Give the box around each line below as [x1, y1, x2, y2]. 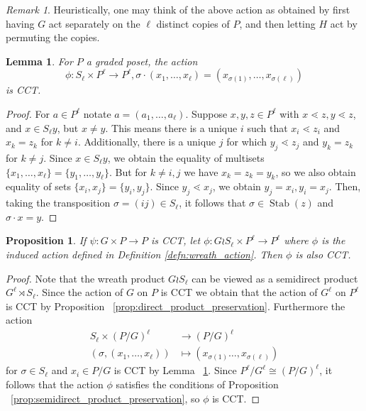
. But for [109, 164, 148, 179]
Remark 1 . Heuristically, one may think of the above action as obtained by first [6, 2, 350, 16]
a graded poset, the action [86, 53, 198, 68]
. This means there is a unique [105, 120, 238, 135]
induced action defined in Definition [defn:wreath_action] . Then [6, 246, 283, 261]
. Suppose [185, 106, 228, 121]
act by [330, 16, 357, 31]
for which [226, 134, 267, 149]
